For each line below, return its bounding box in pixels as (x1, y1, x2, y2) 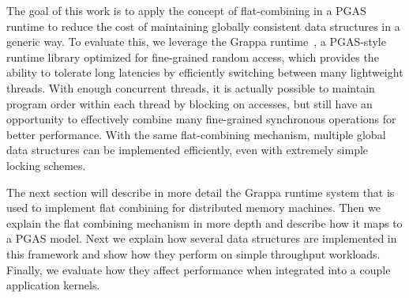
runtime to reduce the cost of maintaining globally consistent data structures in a (6, 17, 400, 34)
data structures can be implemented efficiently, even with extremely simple (6, 141, 369, 158)
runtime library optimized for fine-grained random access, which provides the (6, 48, 379, 65)
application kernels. (6, 277, 100, 293)
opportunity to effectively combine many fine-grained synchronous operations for (6, 111, 396, 127)
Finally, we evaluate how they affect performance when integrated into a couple (6, 261, 391, 277)
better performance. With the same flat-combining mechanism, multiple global (6, 126, 386, 142)
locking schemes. (6, 157, 86, 173)
